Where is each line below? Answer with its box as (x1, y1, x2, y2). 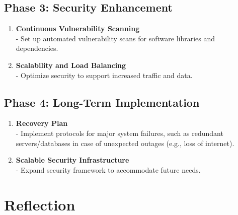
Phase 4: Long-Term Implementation (4, 94, 200, 110)
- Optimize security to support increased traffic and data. (16, 69, 193, 80)
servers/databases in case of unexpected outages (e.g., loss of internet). (16, 137, 234, 148)
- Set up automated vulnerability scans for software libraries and (16, 33, 215, 43)
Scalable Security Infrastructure (16, 155, 129, 165)
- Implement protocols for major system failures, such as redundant (16, 127, 223, 138)
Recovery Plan (16, 118, 68, 128)
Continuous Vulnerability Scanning (16, 23, 140, 34)
